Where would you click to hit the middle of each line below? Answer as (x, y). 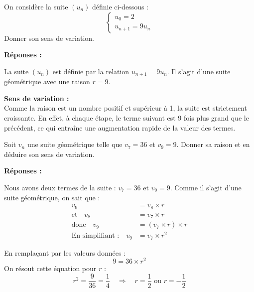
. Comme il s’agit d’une (206, 187)
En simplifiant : (95, 236)
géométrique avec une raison (47, 81)
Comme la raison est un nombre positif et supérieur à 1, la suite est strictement (126, 108)
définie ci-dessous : (120, 6)
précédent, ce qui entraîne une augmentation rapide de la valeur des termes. (120, 127)
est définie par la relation (91, 71)
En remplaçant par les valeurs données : (65, 252)
